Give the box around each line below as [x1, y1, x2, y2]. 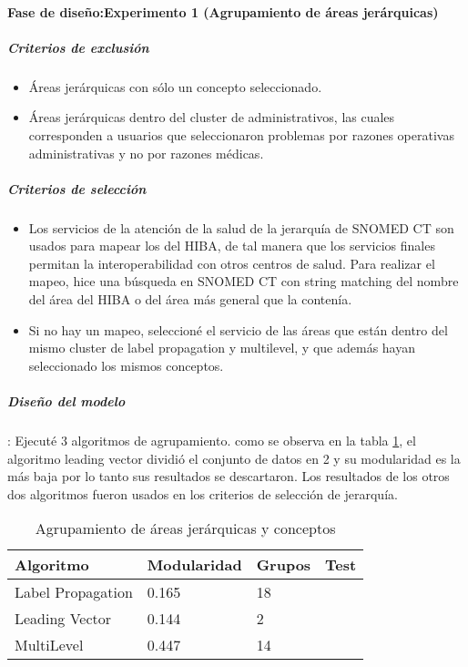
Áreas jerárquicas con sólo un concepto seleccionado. [28, 77, 322, 96]
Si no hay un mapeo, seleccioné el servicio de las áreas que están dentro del [28, 320, 448, 339]
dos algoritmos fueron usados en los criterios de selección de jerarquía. [7, 484, 398, 503]
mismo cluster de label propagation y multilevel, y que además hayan [28, 338, 415, 357]
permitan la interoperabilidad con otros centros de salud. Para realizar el [28, 253, 435, 272]
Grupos [256, 554, 311, 576]
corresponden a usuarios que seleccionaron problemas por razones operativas [28, 125, 454, 144]
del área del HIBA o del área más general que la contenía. [28, 290, 352, 309]
